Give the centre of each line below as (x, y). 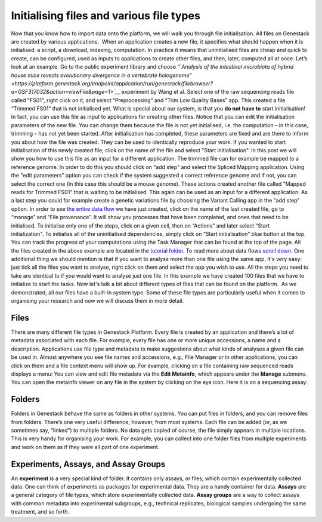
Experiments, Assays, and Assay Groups (88, 464)
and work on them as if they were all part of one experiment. (85, 447)
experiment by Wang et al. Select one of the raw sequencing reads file (208, 92)
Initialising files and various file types (106, 16)
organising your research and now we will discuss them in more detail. (97, 301)
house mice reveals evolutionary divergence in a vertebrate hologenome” (101, 75)
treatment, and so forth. (40, 512)
